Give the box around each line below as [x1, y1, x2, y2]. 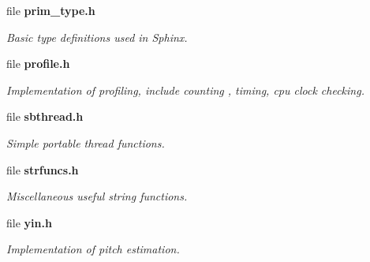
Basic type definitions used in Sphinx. [6, 28, 188, 45]
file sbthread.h [6, 108, 84, 125]
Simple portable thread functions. [6, 134, 165, 151]
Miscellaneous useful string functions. [6, 188, 188, 204]
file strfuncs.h [6, 161, 79, 178]
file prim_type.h [6, 2, 95, 18]
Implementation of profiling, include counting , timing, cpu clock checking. [6, 81, 364, 98]
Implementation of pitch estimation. [6, 241, 180, 257]
